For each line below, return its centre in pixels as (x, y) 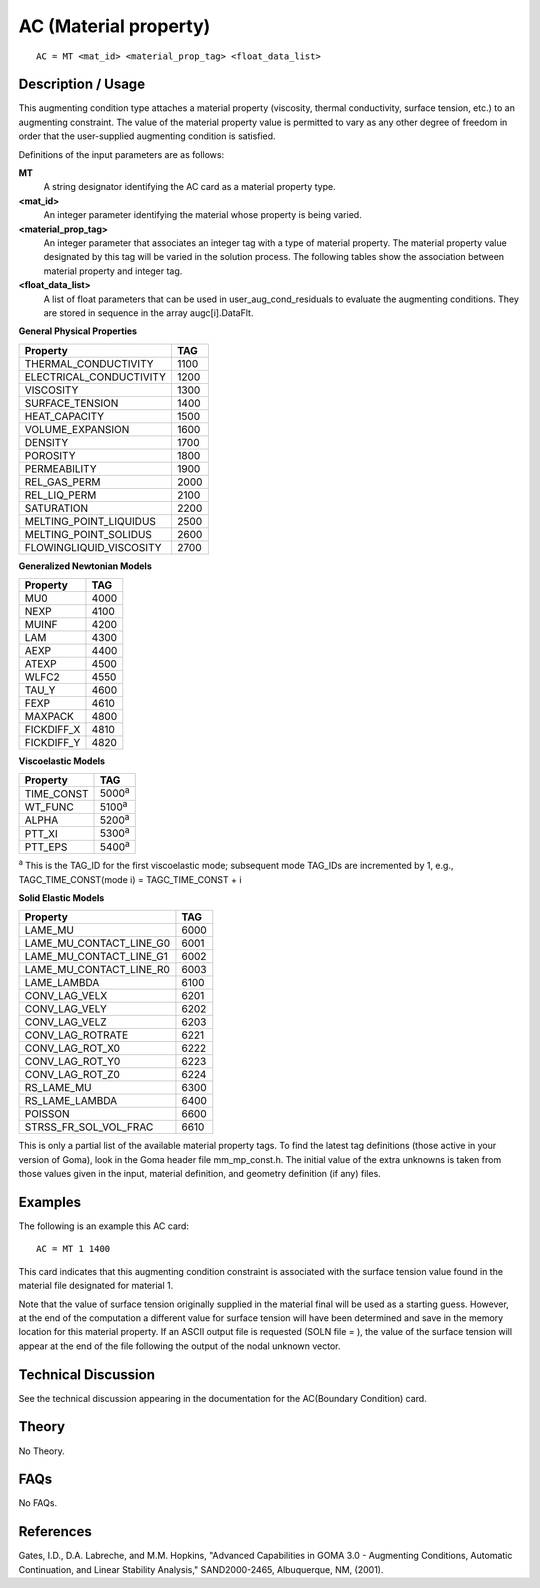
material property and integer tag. (113, 271)
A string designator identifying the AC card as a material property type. (189, 187)
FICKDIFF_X (52, 730)
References (55, 1531)
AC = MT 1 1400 (73, 1249)
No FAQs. (38, 1503)
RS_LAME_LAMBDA (71, 1101)
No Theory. (41, 1451)
